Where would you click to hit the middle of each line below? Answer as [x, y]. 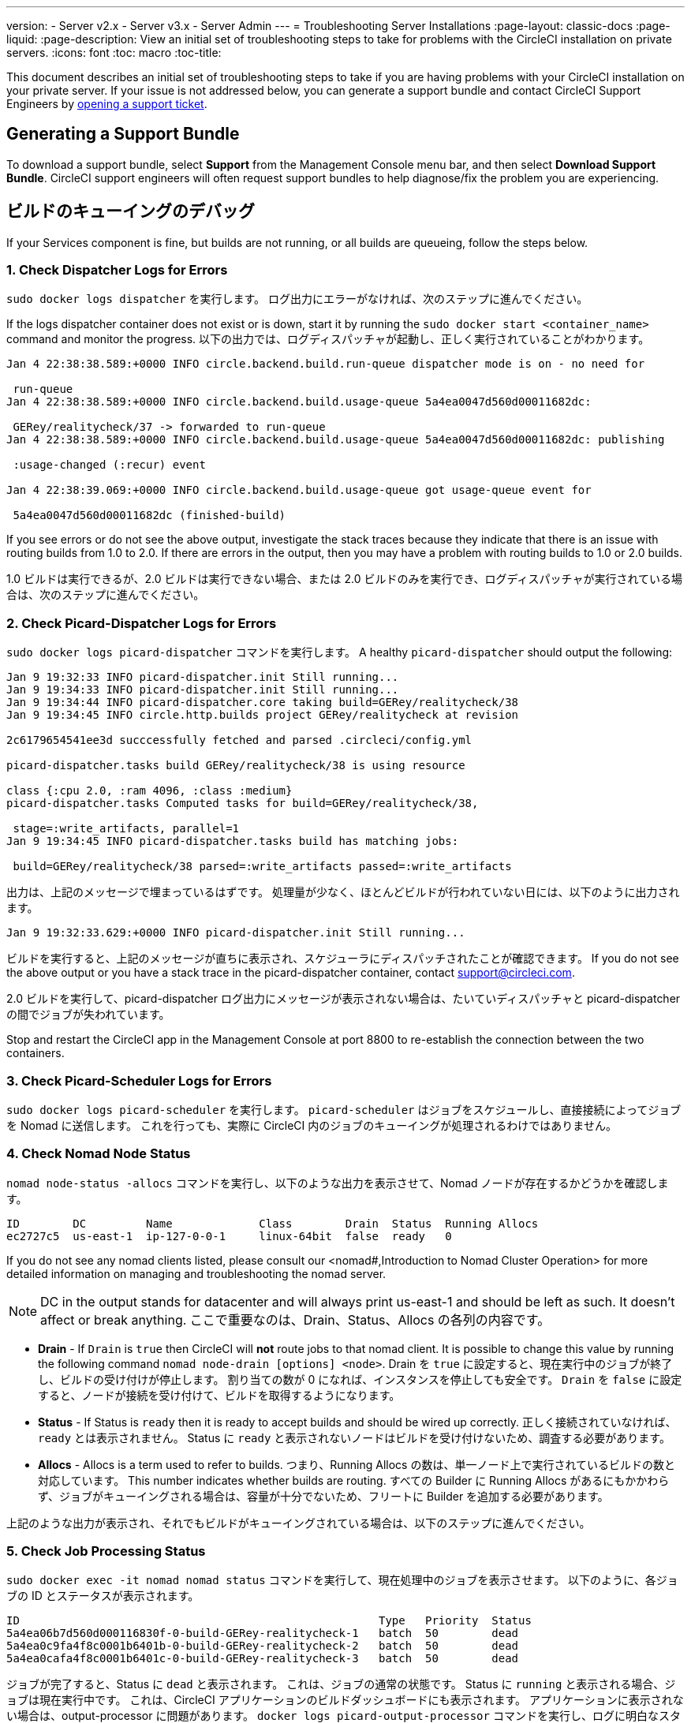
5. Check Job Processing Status [106, 1551]
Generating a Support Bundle [123, 134]
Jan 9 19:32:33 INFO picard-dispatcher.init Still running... [203, 677]
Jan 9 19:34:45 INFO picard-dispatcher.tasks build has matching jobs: [233, 841]
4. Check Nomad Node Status [99, 1154]
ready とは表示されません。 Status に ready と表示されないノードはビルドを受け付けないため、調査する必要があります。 [354, 1437]
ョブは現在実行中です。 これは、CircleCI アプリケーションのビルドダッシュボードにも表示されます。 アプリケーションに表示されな [345, 1700]
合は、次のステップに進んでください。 [106, 595]
